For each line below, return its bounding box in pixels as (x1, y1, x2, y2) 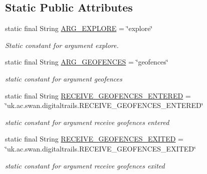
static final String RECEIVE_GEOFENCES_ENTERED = (5, 90, 191, 100)
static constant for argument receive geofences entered (5, 116, 169, 127)
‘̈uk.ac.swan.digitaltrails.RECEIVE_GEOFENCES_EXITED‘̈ (5, 143, 196, 153)
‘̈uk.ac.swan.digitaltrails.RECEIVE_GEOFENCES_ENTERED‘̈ (5, 100, 203, 110)
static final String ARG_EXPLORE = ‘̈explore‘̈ (5, 23, 153, 33)
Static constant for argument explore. (5, 39, 119, 50)
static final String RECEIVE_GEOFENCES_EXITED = (5, 133, 183, 144)
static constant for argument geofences (5, 73, 122, 83)
